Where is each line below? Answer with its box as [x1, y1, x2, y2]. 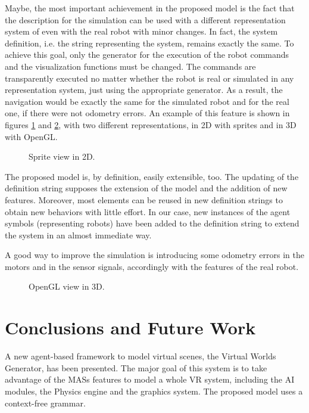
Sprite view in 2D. [29, 150, 95, 163]
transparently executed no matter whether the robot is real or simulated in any [5, 72, 294, 84]
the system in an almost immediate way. [5, 228, 152, 241]
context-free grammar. [5, 396, 86, 409]
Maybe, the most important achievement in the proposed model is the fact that [5, 2, 295, 14]
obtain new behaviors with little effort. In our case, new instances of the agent [5, 205, 291, 218]
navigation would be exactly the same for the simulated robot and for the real [5, 95, 289, 107]
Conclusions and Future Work [5, 315, 256, 340]
